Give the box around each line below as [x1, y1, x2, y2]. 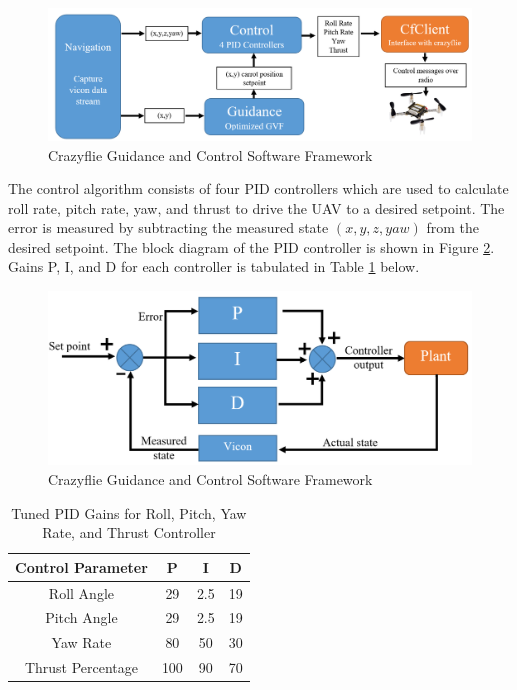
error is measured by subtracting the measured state [8, 217, 329, 238]
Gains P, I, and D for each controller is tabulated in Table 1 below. [8, 256, 420, 277]
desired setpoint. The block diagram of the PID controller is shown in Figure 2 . [8, 236, 495, 257]
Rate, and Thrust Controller [42, 522, 216, 543]
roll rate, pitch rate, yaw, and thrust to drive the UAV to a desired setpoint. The [8, 197, 505, 218]
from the [426, 217, 480, 238]
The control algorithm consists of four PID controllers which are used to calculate [8, 178, 509, 199]
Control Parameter [15, 556, 148, 577]
